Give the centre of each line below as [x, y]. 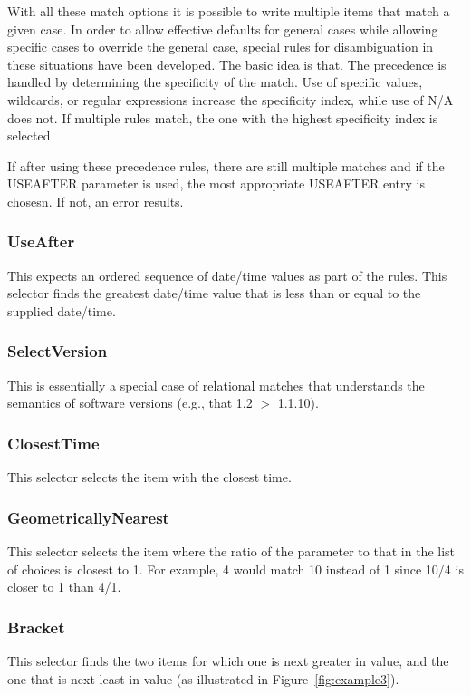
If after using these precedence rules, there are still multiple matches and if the [226, 165]
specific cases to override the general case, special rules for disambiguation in [221, 47]
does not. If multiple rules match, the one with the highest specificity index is [223, 117]
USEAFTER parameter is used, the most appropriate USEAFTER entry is [216, 183]
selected [29, 135]
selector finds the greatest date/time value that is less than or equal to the [214, 293]
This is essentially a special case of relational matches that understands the [216, 385]
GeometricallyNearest [88, 517]
